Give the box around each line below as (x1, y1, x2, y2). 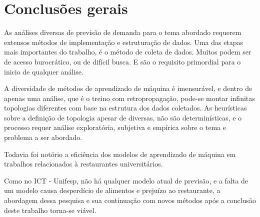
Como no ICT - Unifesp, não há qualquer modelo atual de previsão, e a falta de (4, 175, 248, 185)
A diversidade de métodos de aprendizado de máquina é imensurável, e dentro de (4, 83, 252, 93)
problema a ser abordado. (4, 132, 82, 142)
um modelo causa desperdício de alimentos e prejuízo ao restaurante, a (4, 185, 220, 195)
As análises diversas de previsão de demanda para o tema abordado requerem (4, 27, 241, 37)
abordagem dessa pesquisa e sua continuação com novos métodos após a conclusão (4, 195, 256, 205)
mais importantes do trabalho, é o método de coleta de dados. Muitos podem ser (4, 46, 251, 57)
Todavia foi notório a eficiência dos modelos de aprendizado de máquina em (4, 148, 236, 159)
